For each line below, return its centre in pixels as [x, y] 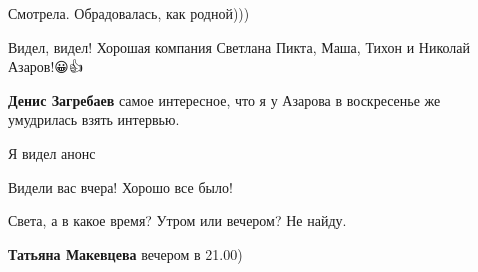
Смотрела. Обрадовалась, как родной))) [129, 13]
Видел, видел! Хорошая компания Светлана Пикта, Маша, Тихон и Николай [239, 46]
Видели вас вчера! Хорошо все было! [120, 186]
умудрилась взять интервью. [94, 119]
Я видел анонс [52, 152]
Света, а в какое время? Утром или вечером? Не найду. [177, 220]
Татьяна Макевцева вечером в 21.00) [125, 253]
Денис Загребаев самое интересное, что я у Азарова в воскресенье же [224, 99]
